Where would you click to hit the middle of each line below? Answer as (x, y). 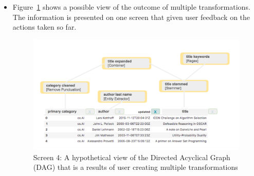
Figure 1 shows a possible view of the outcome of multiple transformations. (131, 7)
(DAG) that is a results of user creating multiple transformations (135, 167)
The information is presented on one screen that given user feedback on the (131, 17)
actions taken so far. (44, 27)
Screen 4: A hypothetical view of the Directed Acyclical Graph (132, 157)
